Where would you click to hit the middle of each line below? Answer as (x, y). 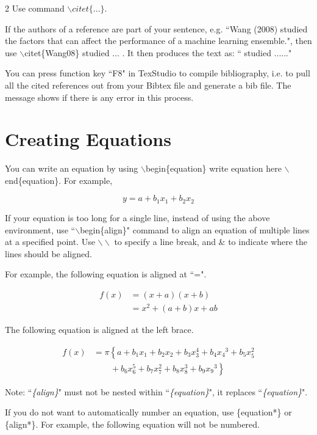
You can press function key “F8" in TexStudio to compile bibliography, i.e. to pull (158, 73)
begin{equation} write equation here (213, 168)
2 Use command (35, 8)
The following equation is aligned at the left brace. (99, 330)
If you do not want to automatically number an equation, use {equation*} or (148, 412)
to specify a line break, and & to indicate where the (211, 242)
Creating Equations (88, 139)
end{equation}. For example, (59, 180)
